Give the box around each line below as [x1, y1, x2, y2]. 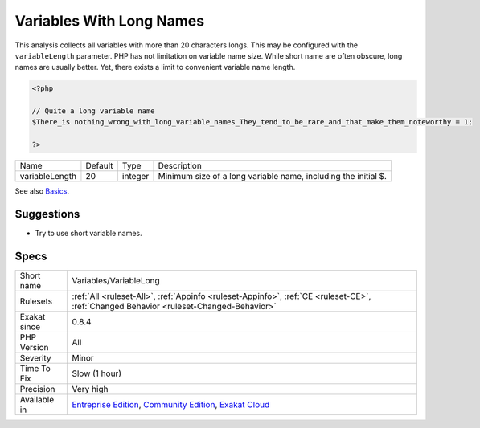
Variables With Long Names [14, 12, 205, 30]
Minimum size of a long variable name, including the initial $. [158, 171, 388, 182]
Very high [72, 384, 109, 395]
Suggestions [14, 207, 80, 221]
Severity [19, 353, 51, 364]
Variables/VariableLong [72, 275, 160, 287]
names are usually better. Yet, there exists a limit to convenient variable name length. [14, 63, 296, 72]
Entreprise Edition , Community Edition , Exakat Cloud [72, 399, 270, 410]
